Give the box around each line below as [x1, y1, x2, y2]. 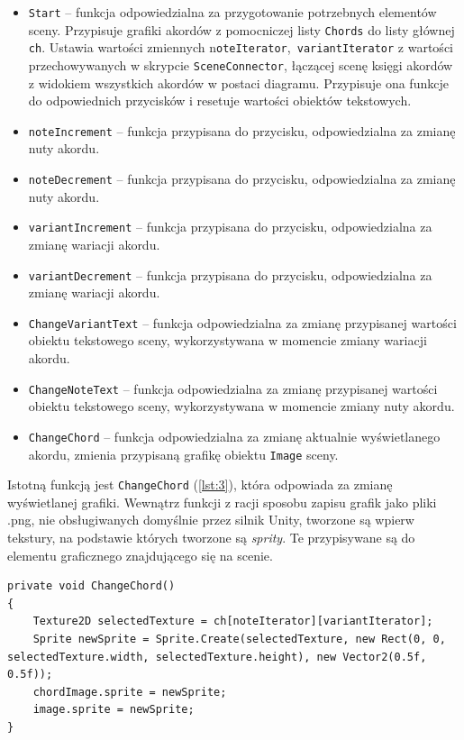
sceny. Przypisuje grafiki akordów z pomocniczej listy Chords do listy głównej [28, 20, 455, 39]
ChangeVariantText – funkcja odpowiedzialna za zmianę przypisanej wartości [28, 313, 457, 332]
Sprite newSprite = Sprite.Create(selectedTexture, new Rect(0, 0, [32, 633, 446, 646]
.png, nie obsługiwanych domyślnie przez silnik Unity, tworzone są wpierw [7, 510, 414, 529]
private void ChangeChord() [7, 580, 176, 593]
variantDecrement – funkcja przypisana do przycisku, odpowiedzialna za [28, 265, 432, 284]
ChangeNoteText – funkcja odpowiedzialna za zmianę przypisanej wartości [28, 379, 438, 397]
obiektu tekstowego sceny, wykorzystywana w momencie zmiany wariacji [28, 331, 427, 350]
